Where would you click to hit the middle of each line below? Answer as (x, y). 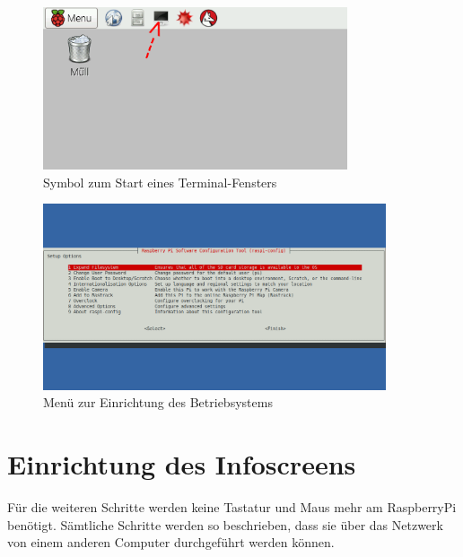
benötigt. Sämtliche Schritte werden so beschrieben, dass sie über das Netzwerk (225, 524)
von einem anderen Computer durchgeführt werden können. (171, 542)
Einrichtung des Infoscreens (182, 464)
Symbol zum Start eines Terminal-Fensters (160, 182)
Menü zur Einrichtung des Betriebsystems (158, 402)
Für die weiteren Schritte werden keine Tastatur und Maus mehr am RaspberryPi (232, 507)
